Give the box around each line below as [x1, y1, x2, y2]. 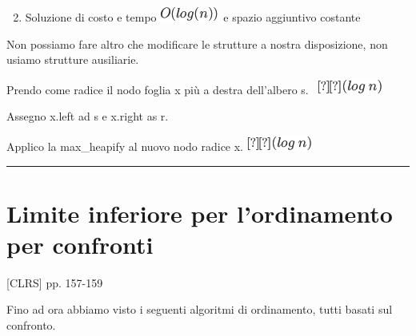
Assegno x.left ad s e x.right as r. [6, 108, 169, 125]
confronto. [6, 317, 56, 334]
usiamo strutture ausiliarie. [6, 51, 139, 68]
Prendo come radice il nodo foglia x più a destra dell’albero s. [6, 81, 309, 97]
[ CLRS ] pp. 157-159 [6, 274, 103, 291]
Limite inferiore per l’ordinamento [6, 196, 393, 229]
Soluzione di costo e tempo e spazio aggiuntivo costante [25, 9, 361, 25]
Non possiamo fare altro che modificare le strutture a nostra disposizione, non [6, 35, 388, 52]
